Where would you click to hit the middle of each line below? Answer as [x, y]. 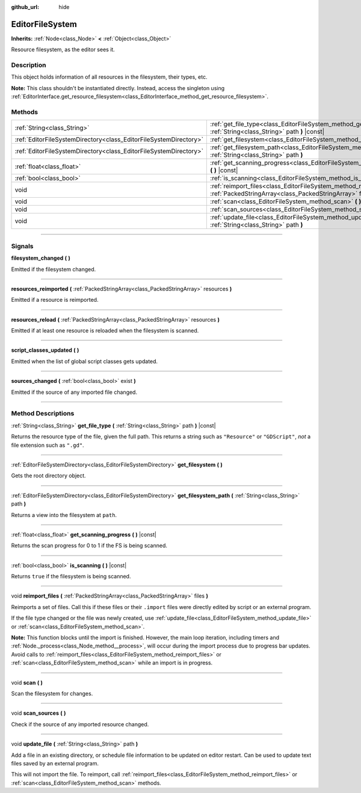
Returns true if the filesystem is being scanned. [71, 577]
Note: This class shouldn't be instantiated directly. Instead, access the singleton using [118, 88]
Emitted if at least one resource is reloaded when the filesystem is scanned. [105, 331]
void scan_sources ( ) [39, 713]
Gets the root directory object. [49, 476]
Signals [22, 246]
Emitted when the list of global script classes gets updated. [85, 361]
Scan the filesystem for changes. [52, 693]
